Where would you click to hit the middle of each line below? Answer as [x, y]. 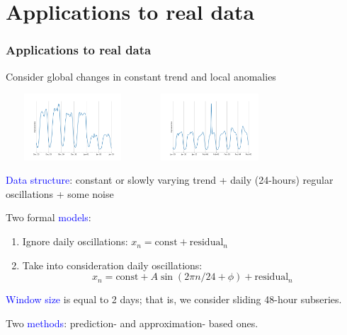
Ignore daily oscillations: [75, 241]
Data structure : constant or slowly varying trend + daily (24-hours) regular [170, 180]
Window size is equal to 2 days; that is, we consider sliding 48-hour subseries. [174, 299]
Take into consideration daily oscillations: [112, 265]
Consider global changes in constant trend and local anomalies [141, 76]
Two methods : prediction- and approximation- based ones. [132, 323]
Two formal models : [49, 217]
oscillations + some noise [60, 193]
